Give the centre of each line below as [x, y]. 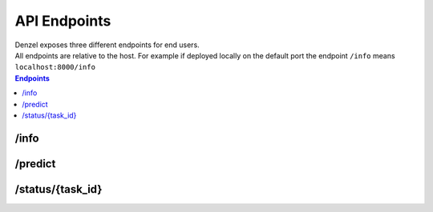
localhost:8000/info [55, 67]
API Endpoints [63, 21]
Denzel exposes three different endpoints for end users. [107, 45]
